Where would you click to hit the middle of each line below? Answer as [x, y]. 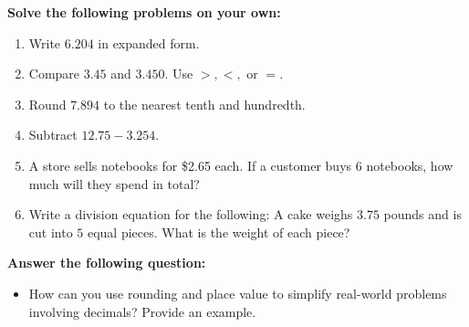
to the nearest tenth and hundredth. [204, 104]
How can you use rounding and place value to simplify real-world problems [238, 293]
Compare [54, 74]
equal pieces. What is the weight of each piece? [219, 232]
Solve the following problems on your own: [144, 12]
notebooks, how [410, 165]
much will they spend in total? [114, 183]
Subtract [53, 135]
